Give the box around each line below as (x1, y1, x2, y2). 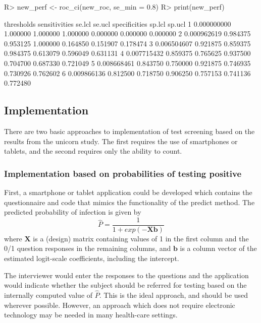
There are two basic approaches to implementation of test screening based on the (4, 125, 255, 136)
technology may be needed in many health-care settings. (4, 309, 178, 320)
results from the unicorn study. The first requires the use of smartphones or (4, 136, 238, 146)
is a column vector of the (180, 243, 257, 253)
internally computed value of (4, 289, 93, 300)
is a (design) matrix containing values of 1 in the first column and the (33, 233, 249, 243)
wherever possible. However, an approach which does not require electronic (4, 299, 235, 310)
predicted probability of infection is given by (4, 207, 141, 217)
